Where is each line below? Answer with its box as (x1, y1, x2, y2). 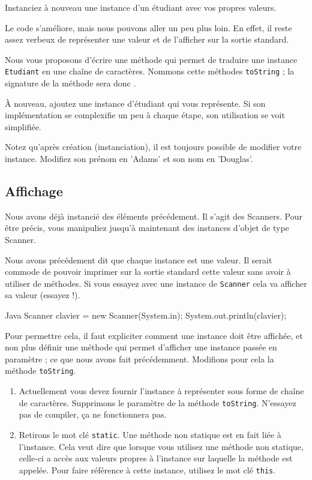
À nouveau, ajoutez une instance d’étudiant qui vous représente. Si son (5, 97, 266, 109)
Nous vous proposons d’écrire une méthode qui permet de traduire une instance (5, 53, 298, 65)
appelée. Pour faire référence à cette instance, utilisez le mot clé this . (19, 463, 276, 476)
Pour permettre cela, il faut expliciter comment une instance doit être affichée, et (5, 329, 303, 341)
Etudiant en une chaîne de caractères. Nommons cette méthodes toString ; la (5, 65, 295, 77)
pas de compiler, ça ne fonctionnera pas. (19, 408, 167, 421)
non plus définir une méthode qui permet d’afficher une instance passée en (5, 341, 277, 353)
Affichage (5, 181, 63, 200)
